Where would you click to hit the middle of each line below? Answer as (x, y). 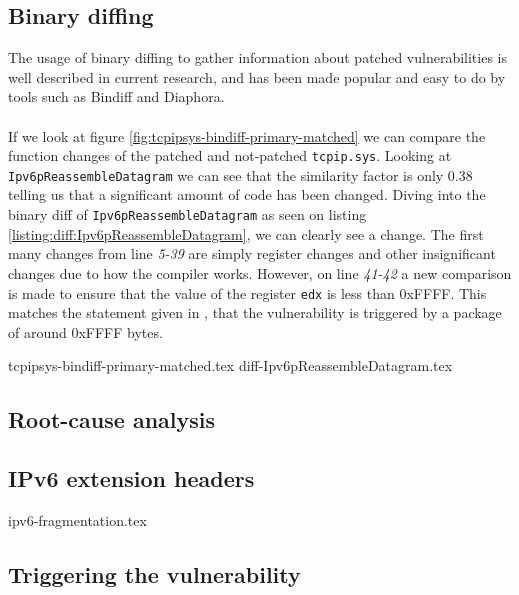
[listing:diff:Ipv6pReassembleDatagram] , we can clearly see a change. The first (246, 233)
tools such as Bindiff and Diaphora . (116, 96)
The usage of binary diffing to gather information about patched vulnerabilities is (257, 57)
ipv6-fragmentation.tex (77, 519)
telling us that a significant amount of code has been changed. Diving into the (247, 194)
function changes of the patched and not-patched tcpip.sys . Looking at (230, 155)
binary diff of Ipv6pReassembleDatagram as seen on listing (187, 214)
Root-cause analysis (112, 419)
